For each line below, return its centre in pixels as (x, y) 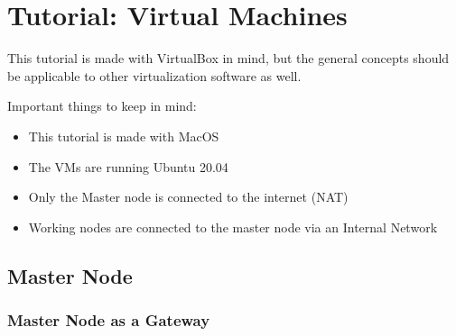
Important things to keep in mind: (102, 106)
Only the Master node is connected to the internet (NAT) (188, 197)
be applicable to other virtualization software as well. (154, 75)
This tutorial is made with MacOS (124, 136)
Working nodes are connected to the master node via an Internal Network (233, 227)
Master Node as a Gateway (109, 319)
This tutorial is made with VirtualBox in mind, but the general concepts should (228, 58)
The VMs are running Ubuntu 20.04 (128, 166)
